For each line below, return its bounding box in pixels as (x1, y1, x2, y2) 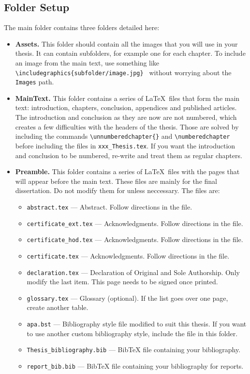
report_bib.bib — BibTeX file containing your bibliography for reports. (27, 360, 244, 371)
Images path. (15, 77, 54, 87)
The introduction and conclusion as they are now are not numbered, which (15, 112, 237, 122)
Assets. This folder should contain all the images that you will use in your (15, 38, 238, 49)
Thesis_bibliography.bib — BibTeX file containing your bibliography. (27, 344, 241, 355)
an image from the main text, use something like (15, 57, 160, 67)
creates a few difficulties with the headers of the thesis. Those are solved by (15, 121, 239, 131)
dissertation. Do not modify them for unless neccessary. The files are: (15, 185, 220, 195)
